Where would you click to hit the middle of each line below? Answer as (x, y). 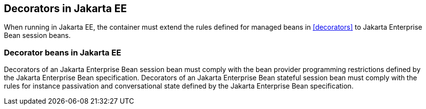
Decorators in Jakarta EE (66, 9)
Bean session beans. (37, 36)
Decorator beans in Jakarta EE (63, 52)
